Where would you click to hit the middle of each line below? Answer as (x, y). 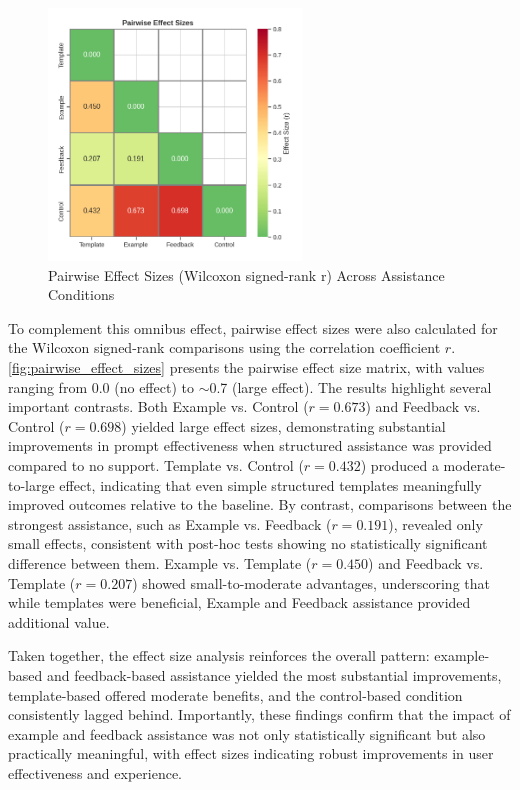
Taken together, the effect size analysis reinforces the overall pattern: (219, 655)
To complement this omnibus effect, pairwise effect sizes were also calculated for (253, 327)
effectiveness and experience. (95, 772)
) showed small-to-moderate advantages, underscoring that (311, 582)
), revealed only (435, 523)
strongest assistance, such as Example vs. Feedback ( (170, 523)
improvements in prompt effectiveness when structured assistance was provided (250, 445)
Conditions (81, 294)
